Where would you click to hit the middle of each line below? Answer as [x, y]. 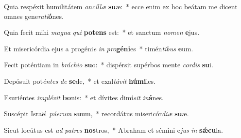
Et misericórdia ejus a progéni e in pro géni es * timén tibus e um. [99, 48]
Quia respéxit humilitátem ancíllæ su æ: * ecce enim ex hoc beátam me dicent [121, 6]
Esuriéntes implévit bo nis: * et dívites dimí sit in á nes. [84, 97]
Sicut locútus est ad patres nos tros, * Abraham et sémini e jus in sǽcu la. [113, 130]
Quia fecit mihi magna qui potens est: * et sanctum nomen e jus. [102, 32]
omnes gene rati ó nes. [34, 16]
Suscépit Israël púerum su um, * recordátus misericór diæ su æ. [96, 114]
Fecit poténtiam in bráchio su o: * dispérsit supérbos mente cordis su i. [109, 65]
